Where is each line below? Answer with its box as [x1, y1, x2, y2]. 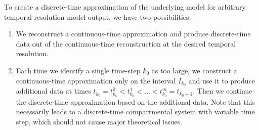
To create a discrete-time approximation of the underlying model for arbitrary [4, 2, 246, 12]
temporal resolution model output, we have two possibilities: [4, 11, 191, 22]
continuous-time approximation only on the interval [16, 75, 176, 85]
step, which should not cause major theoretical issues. [16, 116, 183, 126]
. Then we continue [193, 85, 252, 96]
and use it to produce [188, 75, 255, 85]
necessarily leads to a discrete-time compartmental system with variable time [16, 106, 255, 117]
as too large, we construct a [151, 65, 237, 75]
